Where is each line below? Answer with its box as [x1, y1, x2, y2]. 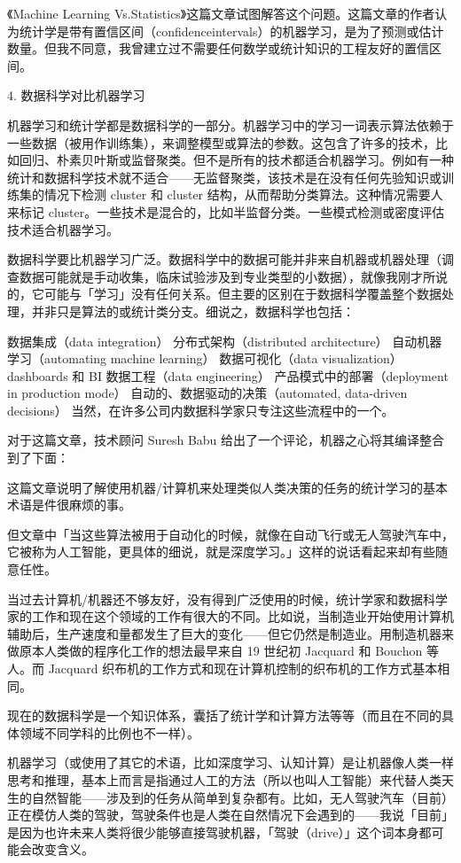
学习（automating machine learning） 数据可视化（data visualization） [7, 349, 402, 368]
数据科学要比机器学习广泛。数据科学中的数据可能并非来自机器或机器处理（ [7, 250, 441, 268]
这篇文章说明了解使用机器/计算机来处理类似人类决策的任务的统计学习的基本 [7, 478, 448, 496]
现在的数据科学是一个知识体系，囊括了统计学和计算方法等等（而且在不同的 [7, 706, 441, 725]
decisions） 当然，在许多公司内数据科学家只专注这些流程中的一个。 [7, 400, 395, 419]
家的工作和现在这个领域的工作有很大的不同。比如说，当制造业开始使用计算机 [7, 607, 454, 626]
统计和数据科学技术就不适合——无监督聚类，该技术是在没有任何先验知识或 [7, 167, 441, 186]
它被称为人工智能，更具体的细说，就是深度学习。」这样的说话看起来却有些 [7, 542, 435, 561]
